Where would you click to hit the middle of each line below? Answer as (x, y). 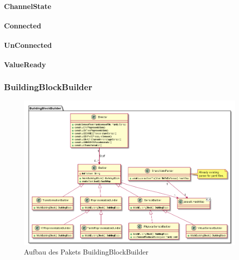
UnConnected (28, 45)
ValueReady (25, 65)
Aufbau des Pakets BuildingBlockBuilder (86, 252)
